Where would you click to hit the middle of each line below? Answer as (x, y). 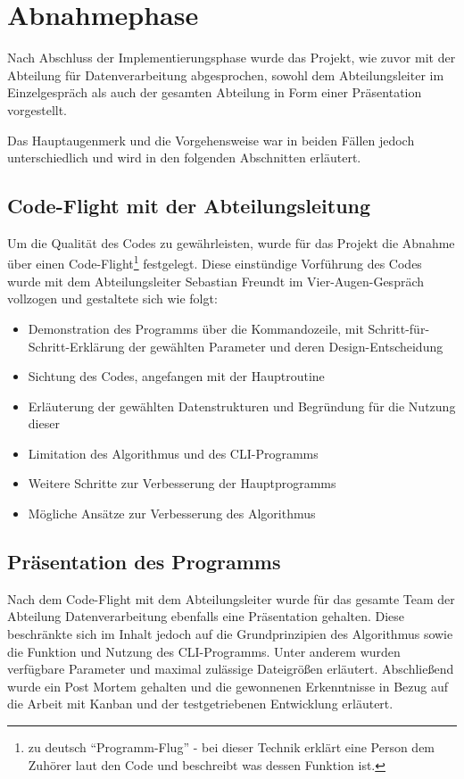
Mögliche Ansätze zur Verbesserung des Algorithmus (172, 514)
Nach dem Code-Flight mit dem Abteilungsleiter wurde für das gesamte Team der (231, 598)
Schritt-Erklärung (76, 346)
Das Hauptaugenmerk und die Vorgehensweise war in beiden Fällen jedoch (211, 140)
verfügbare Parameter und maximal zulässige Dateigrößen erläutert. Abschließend (231, 669)
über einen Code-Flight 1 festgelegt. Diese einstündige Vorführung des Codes (215, 262)
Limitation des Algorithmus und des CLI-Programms (173, 453)
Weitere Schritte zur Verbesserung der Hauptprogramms (182, 483)
